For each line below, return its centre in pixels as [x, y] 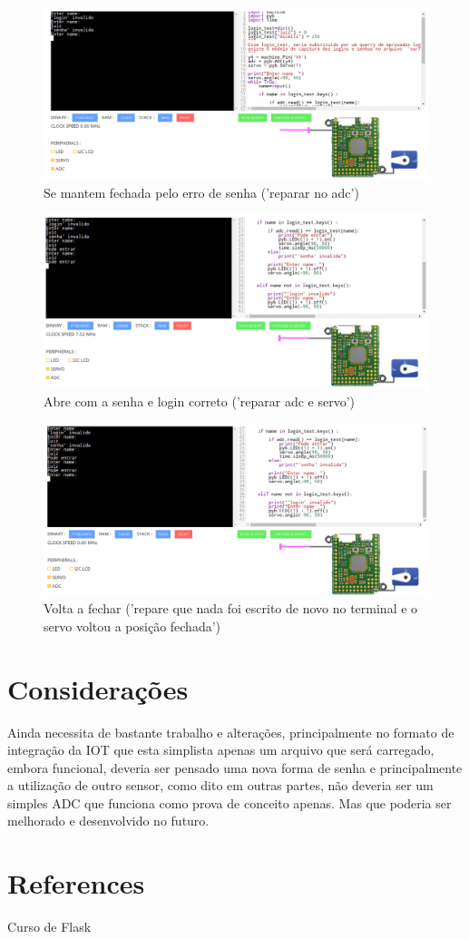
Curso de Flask [49, 927]
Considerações [98, 688]
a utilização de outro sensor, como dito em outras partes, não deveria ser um [220, 785]
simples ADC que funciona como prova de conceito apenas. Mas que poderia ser [230, 802]
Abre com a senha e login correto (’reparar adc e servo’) [199, 401]
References [76, 883]
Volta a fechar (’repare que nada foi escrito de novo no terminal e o [231, 608]
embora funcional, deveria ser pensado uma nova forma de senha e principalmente [235, 767]
